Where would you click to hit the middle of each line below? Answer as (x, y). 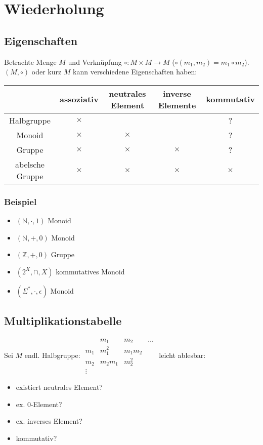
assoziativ (79, 99)
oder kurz (47, 72)
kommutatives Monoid (90, 271)
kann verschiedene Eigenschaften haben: (135, 72)
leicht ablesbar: (182, 355)
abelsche (30, 164)
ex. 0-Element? (39, 404)
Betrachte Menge (30, 62)
